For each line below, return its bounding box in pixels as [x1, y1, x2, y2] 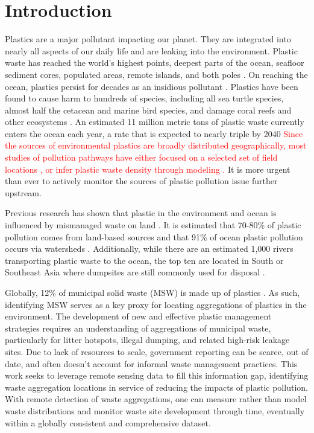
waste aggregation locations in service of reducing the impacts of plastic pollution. [5, 380, 308, 393]
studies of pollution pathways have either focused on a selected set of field [5, 151, 278, 164]
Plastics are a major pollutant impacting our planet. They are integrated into [5, 33, 291, 45]
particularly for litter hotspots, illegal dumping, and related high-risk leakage [5, 333, 290, 346]
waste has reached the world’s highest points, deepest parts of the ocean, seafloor [5, 56, 304, 69]
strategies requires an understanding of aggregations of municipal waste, [5, 321, 271, 334]
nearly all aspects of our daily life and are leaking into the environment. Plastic [5, 44, 298, 57]
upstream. [5, 186, 42, 199]
